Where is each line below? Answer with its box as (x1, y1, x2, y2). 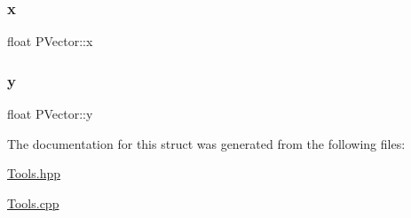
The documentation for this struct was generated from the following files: (7, 134, 406, 152)
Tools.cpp (7, 193, 59, 212)
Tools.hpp (7, 164, 60, 183)
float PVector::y (7, 105, 93, 123)
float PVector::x (7, 32, 93, 51)
